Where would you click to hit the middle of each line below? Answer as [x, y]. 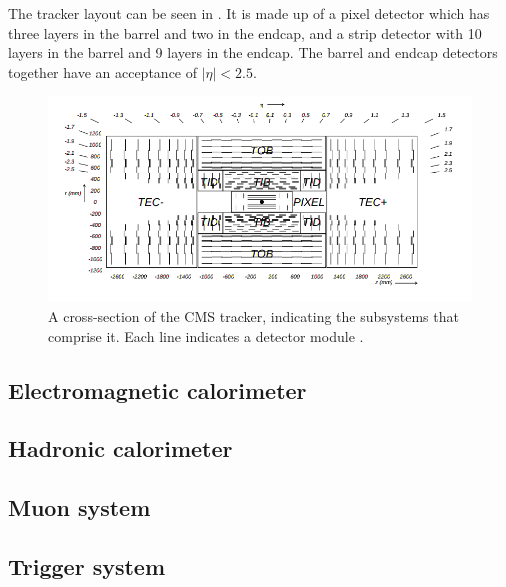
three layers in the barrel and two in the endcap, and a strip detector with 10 [245, 32]
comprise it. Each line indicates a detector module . [206, 335]
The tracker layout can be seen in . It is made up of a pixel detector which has [249, 13]
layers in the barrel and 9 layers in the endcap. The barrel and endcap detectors [253, 52]
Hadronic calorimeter [120, 448]
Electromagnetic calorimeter [157, 389]
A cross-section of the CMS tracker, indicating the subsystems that [253, 316]
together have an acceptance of [103, 71]
